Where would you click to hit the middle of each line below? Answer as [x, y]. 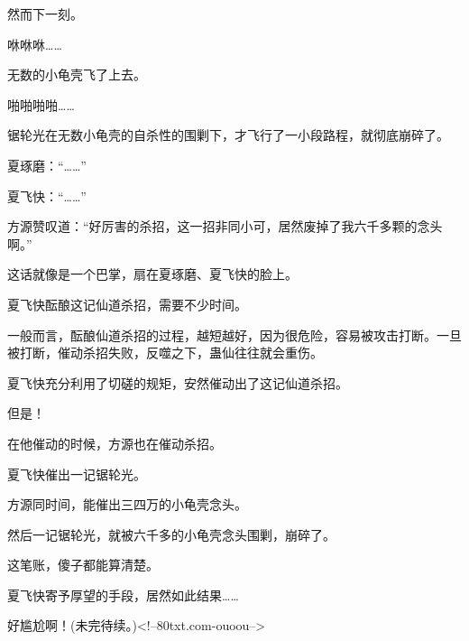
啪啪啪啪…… [41, 104]
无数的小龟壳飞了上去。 [77, 74]
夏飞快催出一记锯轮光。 [77, 474]
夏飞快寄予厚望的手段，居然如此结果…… [123, 595]
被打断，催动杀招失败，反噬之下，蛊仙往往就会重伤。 [165, 353]
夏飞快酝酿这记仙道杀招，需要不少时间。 [127, 304]
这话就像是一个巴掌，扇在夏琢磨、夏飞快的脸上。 [152, 274]
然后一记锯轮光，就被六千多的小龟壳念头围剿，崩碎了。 [171, 534]
